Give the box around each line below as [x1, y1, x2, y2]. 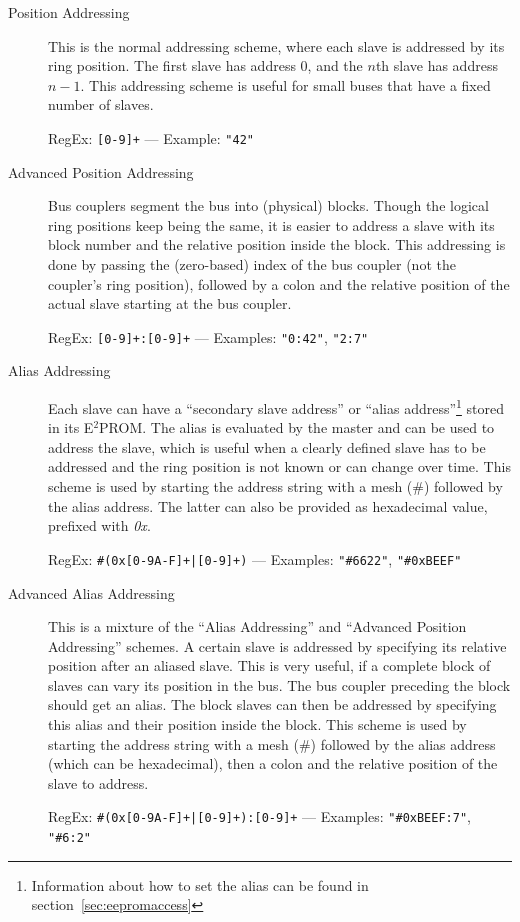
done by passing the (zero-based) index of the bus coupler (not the [48, 254, 456, 274]
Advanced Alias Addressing [8, 582, 175, 603]
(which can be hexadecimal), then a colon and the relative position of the [48, 753, 498, 774]
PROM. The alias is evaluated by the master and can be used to [99, 417, 495, 438]
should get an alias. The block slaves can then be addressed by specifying [48, 694, 497, 715]
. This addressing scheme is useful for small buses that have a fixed [80, 74, 491, 95]
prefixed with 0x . [48, 515, 151, 536]
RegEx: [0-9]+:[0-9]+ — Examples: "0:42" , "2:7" [48, 326, 369, 347]
